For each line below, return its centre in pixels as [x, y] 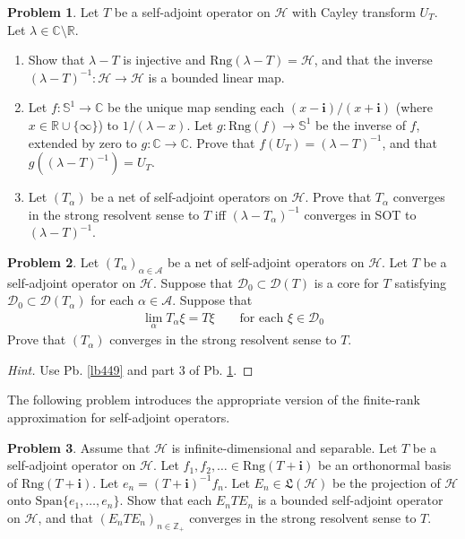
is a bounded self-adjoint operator [350, 500]
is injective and [164, 60]
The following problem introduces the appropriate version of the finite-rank [214, 400]
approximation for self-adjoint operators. [119, 417]
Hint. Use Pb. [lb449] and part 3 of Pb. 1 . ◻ [130, 369]
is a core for [346, 282]
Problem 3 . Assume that [79, 447]
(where [414, 107]
